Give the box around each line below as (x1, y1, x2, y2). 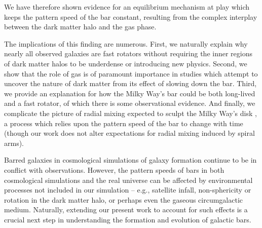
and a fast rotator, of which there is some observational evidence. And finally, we (4, 98, 255, 108)
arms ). (4, 137, 24, 148)
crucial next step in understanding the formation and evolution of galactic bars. (4, 214, 251, 224)
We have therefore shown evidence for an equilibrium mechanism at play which (4, 2, 250, 12)
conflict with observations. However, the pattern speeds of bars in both (4, 164, 224, 175)
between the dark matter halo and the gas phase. (4, 21, 157, 32)
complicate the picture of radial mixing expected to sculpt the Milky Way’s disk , (4, 107, 257, 118)
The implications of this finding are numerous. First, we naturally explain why (4, 38, 248, 49)
